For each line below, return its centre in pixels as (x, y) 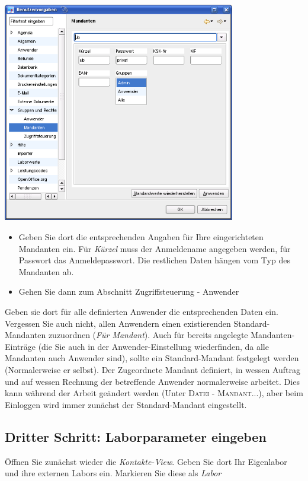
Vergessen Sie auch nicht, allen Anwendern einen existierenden (118, 323)
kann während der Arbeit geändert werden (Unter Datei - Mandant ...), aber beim (154, 393)
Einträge (20, 346)
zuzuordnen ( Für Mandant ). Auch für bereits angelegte (148, 335)
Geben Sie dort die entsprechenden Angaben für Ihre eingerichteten (141, 237)
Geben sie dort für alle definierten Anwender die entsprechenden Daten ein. (142, 312)
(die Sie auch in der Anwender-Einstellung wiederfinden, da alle (153, 346)
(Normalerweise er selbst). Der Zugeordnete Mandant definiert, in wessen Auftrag (153, 369)
